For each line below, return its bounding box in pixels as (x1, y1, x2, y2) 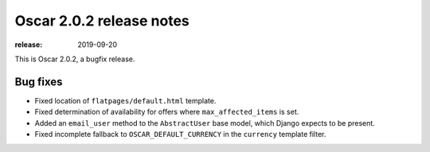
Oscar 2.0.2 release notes (14, 12, 190, 29)
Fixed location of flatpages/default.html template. (34, 95, 217, 105)
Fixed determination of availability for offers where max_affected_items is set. (34, 107, 299, 117)
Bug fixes (14, 75, 63, 88)
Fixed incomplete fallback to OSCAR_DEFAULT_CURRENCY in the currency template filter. (34, 130, 326, 139)
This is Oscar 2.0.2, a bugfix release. (14, 54, 135, 64)
